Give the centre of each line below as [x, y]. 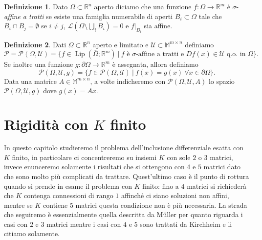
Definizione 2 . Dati [35, 44]
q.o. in [236, 54]
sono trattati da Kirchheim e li [186, 224]
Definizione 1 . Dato [36, 6]
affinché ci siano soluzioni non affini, [175, 195]
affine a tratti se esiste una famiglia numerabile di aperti [88, 16]
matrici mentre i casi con [84, 224]
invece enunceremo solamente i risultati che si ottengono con [94, 167]
